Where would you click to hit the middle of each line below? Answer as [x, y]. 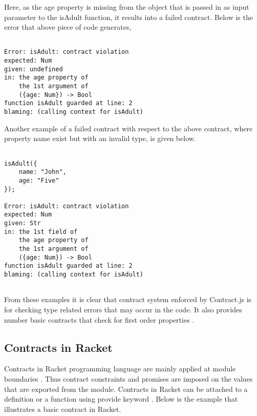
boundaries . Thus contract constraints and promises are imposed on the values [128, 378]
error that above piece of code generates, [68, 27]
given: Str [23, 223]
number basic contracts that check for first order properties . [99, 319]
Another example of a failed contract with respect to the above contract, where [128, 128]
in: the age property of [46, 78]
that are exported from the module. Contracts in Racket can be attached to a [126, 389]
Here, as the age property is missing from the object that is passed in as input [127, 7]
